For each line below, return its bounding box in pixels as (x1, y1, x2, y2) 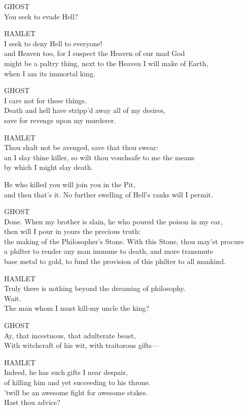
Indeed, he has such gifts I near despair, (4, 367, 128, 377)
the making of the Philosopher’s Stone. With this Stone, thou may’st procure (4, 236, 244, 246)
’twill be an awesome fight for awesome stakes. (4, 387, 148, 397)
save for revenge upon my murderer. (4, 114, 116, 125)
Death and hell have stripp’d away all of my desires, (4, 105, 166, 115)
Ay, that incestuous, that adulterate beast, (4, 330, 136, 340)
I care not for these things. (4, 95, 87, 105)
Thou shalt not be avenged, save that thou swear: (4, 142, 158, 153)
